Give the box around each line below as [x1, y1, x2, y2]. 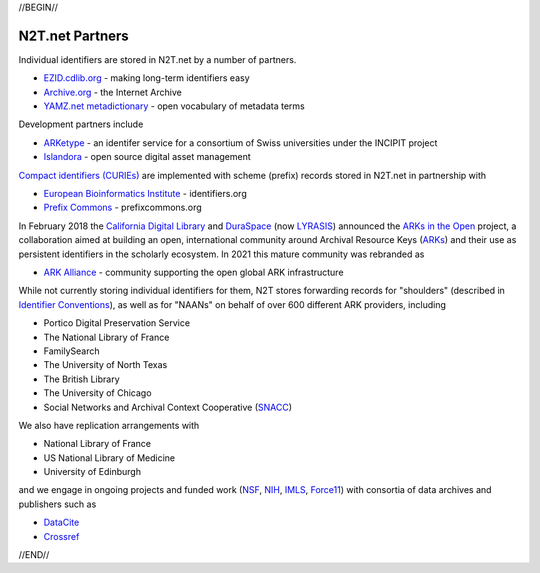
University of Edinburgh [43, 466, 142, 478]
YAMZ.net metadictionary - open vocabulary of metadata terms [43, 100, 305, 112]
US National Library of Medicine [43, 451, 175, 464]
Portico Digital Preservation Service [43, 317, 190, 329]
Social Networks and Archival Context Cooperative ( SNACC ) [43, 401, 293, 413]
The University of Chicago [43, 387, 152, 399]
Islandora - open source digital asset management [43, 151, 252, 163]
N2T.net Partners [18, 27, 129, 44]
